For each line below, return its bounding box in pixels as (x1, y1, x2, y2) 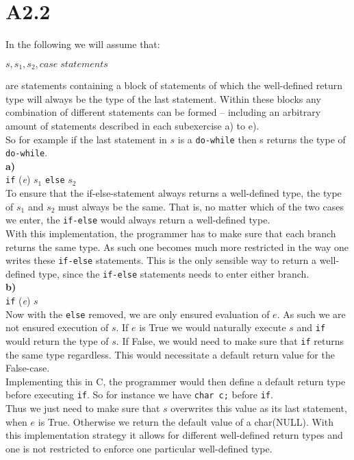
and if (296, 320, 326, 335)
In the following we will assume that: (5, 37, 160, 51)
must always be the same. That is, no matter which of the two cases (58, 199, 344, 213)
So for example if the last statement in (5, 132, 167, 146)
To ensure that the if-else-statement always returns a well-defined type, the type (5, 186, 342, 200)
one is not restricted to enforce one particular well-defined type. (5, 441, 273, 455)
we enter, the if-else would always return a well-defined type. (5, 213, 270, 227)
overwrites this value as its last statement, (170, 401, 347, 415)
